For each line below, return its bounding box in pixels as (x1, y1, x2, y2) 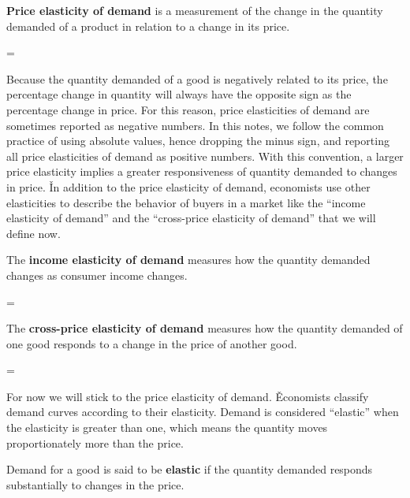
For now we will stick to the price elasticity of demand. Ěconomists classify (6, 388, 369, 404)
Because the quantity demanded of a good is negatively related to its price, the (6, 70, 388, 87)
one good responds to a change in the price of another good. (6, 335, 297, 351)
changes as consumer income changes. (6, 266, 188, 283)
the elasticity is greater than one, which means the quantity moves (6, 419, 328, 436)
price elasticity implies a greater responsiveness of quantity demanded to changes (6, 163, 397, 180)
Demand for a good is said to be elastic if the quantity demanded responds (6, 461, 373, 478)
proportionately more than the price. (6, 434, 184, 451)
